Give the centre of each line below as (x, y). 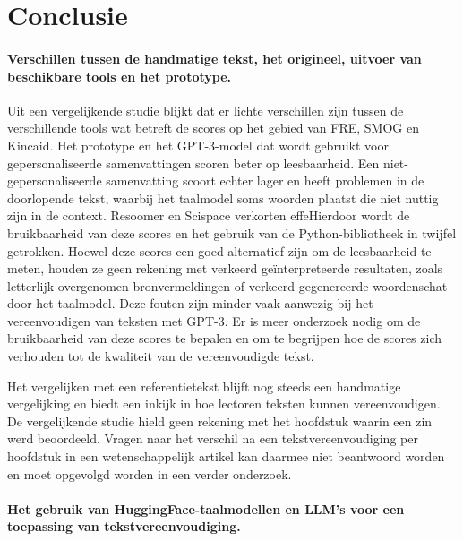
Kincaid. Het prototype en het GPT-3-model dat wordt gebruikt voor (198, 145)
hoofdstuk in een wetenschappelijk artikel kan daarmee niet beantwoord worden (226, 456)
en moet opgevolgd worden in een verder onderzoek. (150, 473)
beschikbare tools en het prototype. (119, 76)
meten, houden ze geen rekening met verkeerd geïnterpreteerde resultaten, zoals (225, 268)
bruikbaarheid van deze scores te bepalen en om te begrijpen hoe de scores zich (225, 338)
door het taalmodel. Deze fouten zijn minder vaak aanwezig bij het (190, 303)
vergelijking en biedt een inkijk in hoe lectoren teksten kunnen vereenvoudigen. (224, 404)
